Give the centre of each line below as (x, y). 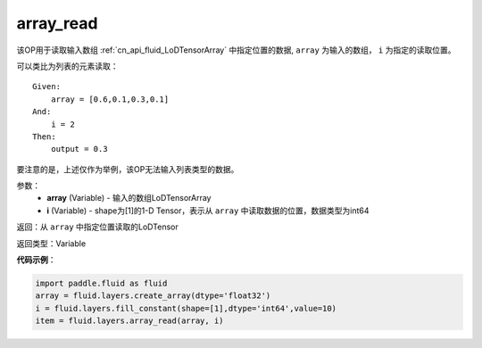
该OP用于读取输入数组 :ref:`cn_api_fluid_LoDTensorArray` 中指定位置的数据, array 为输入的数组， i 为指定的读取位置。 (236, 50)
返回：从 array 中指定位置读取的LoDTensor (97, 227)
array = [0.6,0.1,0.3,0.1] (110, 99)
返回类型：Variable (51, 243)
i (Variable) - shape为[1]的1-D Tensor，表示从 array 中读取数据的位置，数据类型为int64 (208, 211)
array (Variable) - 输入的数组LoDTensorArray (129, 198)
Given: (47, 87)
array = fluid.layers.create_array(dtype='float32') (153, 296)
